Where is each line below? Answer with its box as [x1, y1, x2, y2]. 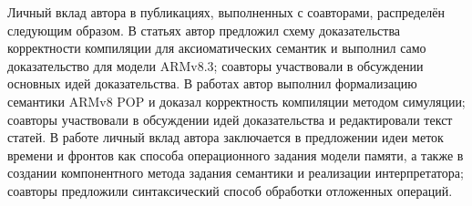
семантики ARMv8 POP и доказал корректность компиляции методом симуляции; [7, 91, 466, 110]
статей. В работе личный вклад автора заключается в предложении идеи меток [7, 128, 444, 147]
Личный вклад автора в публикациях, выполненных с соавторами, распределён [7, 3, 446, 21]
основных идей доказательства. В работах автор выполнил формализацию [7, 74, 417, 93]
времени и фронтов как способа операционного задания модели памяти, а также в [7, 145, 464, 164]
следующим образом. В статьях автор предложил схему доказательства [7, 20, 401, 39]
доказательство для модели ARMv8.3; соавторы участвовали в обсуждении [7, 56, 424, 75]
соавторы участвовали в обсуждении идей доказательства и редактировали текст [7, 109, 453, 129]
